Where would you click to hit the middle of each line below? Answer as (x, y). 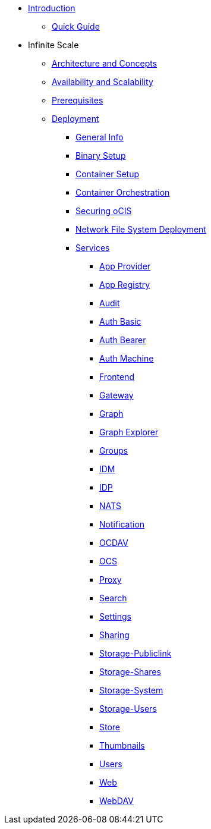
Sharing (114, 635)
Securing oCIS (104, 211)
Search (113, 598)
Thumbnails (122, 745)
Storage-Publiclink (136, 653)
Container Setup (108, 174)
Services (93, 248)
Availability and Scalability (103, 82)
